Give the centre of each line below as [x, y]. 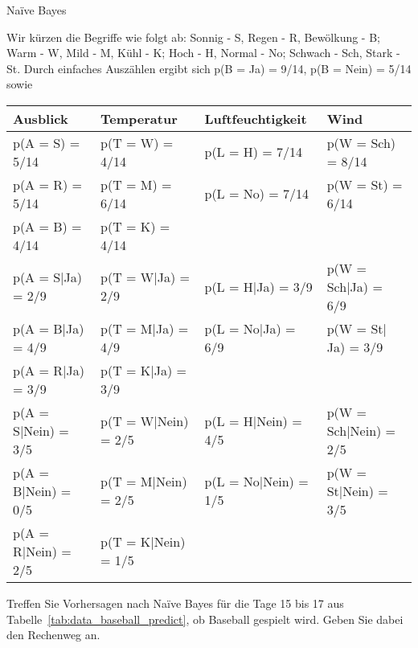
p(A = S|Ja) [48, 277]
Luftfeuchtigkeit [256, 118]
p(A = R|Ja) [49, 370]
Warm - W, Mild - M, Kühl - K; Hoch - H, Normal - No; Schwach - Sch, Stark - [203, 53]
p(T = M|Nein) [144, 482]
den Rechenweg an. [53, 635]
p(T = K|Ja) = [143, 370]
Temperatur [139, 118]
